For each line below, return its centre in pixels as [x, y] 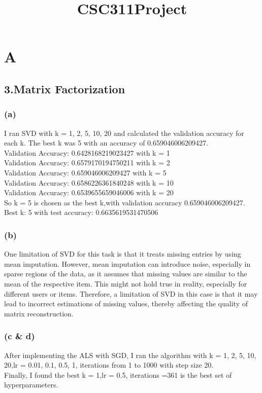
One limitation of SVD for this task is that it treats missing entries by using [123, 254]
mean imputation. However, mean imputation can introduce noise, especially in [127, 263]
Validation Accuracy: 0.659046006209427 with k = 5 [85, 172]
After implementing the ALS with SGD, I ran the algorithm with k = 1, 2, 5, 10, [130, 355]
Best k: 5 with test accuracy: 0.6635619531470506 [81, 212]
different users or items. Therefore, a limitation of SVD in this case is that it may [131, 293]
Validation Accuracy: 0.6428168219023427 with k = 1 [87, 152]
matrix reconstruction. [39, 313]
